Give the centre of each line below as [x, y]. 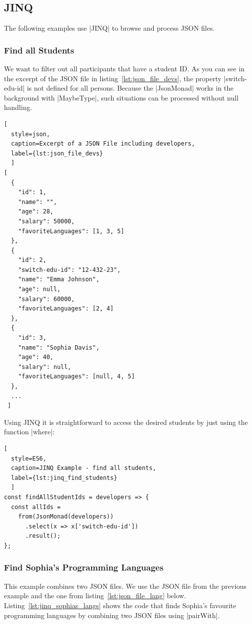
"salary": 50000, [46, 221]
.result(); [43, 536]
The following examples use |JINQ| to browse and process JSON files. [109, 28]
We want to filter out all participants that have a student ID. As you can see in [124, 69]
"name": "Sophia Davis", [59, 347]
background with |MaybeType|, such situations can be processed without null [121, 97]
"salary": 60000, [46, 299]
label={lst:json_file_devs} [57, 153]
